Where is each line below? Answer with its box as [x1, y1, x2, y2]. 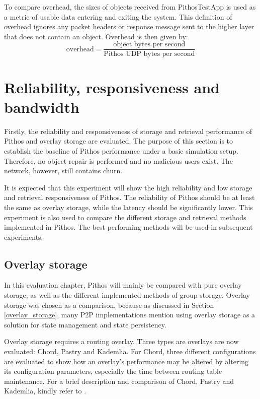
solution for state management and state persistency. [4, 319, 166, 329]
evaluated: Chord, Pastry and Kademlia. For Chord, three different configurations [4, 346, 256, 357]
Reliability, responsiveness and [4, 77, 220, 97]
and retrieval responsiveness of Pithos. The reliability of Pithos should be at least [4, 192, 255, 203]
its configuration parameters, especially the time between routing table [4, 366, 222, 376]
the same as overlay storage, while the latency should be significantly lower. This [4, 202, 253, 212]
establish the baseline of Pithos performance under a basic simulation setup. [4, 145, 238, 156]
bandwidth [4, 96, 79, 117]
